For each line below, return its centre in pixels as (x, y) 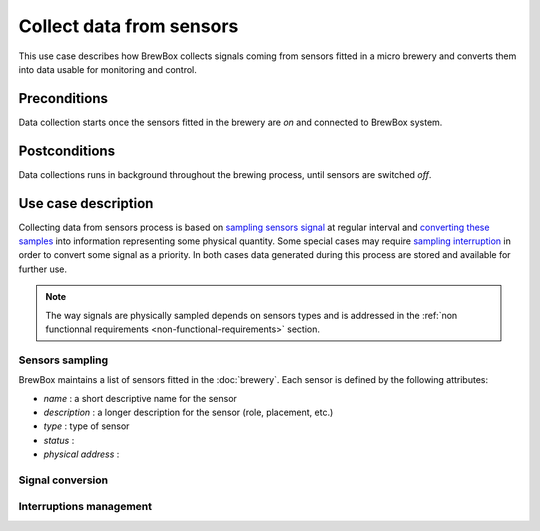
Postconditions (66, 150)
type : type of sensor (86, 426)
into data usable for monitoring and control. (107, 69)
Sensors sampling (63, 360)
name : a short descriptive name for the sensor (140, 398)
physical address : (81, 454)
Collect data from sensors (128, 26)
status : (59, 440)
